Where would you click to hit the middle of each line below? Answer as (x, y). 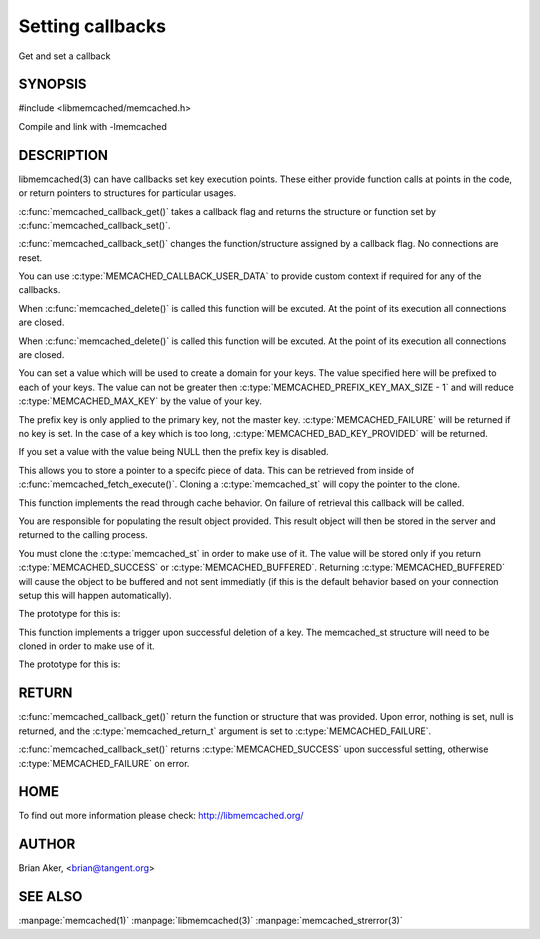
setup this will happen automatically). (95, 595)
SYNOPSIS (52, 84)
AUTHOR (47, 844)
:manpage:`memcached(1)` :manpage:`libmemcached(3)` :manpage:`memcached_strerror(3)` (211, 921)
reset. (30, 257)
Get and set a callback (64, 56)
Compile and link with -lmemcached (92, 126)
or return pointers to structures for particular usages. (127, 193)
